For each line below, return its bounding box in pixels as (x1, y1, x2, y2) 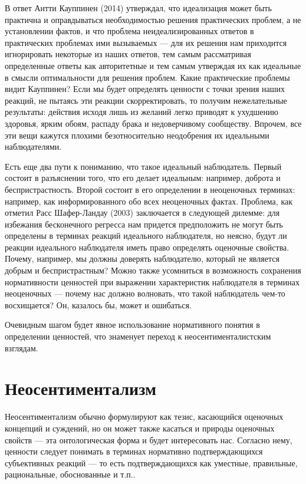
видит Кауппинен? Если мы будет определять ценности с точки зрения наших (5, 83, 285, 95)
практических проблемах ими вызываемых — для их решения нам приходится (5, 36, 287, 48)
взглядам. (5, 341, 38, 354)
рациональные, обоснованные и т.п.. (5, 468, 136, 480)
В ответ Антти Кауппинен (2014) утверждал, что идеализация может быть (5, 2, 272, 14)
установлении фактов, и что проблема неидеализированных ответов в (5, 25, 254, 37)
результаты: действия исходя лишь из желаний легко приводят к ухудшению (5, 106, 279, 118)
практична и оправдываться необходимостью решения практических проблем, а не (5, 13, 301, 25)
